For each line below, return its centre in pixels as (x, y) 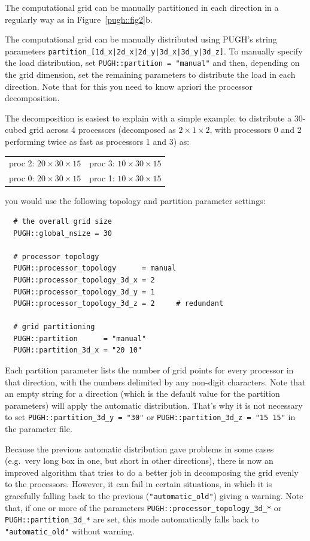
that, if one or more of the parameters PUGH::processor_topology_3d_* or (143, 507)
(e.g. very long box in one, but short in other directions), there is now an (139, 461)
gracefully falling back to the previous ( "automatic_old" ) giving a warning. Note (154, 496)
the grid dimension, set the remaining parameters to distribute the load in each (150, 75)
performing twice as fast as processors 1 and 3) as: (97, 142)
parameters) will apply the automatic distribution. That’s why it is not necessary (154, 405)
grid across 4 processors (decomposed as (102, 130)
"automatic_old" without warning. (70, 531)
